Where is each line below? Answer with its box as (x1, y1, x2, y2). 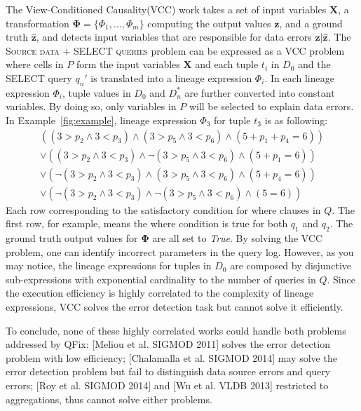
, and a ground (279, 15, 343, 30)
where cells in (6, 57, 64, 72)
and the (298, 57, 331, 72)
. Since (327, 271, 355, 286)
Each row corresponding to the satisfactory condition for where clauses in (6, 202, 321, 217)
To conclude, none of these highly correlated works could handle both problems (6, 323, 346, 337)
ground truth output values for (6, 231, 138, 245)
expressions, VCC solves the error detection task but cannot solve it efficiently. (6, 299, 343, 314)
